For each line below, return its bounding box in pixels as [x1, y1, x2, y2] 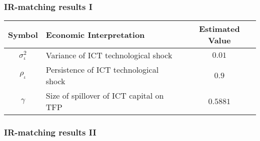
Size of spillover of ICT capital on [45, 90, 164, 102]
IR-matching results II [4, 126, 96, 139]
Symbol [8, 28, 38, 40]
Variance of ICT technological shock [45, 49, 172, 61]
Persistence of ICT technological [45, 64, 159, 76]
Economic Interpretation [45, 28, 145, 40]
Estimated [198, 23, 240, 35]
